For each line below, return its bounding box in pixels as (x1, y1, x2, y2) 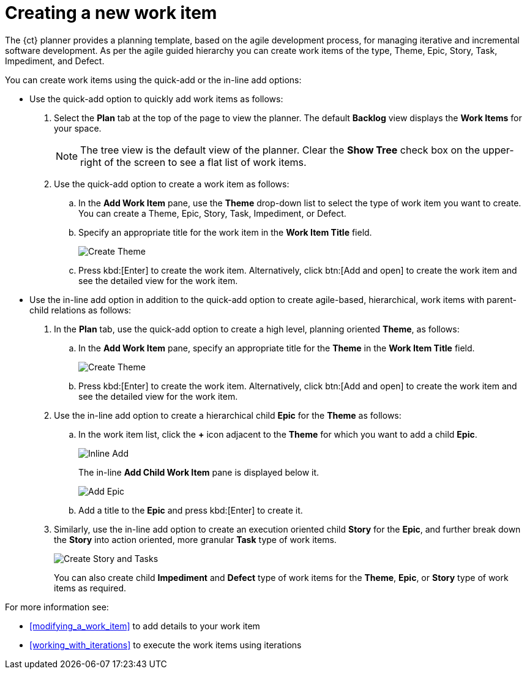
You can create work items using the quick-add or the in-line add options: (5, 74, 302, 85)
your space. (54, 122, 102, 133)
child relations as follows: (29, 304, 132, 315)
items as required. (54, 582, 127, 593)
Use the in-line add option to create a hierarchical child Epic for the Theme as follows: (54, 410, 402, 421)
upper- (482, 143, 514, 156)
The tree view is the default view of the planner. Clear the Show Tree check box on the (80, 143, 480, 156)
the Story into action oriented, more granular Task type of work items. (54, 534, 337, 545)
